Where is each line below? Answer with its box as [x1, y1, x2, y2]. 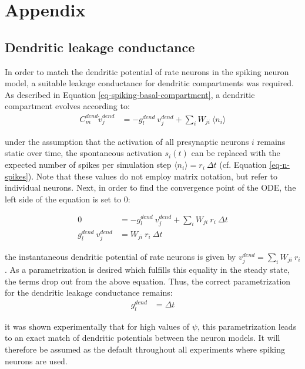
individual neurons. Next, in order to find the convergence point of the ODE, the [5, 181, 296, 194]
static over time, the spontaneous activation [5, 147, 162, 159]
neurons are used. [5, 354, 68, 367]
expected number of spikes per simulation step [5, 158, 172, 171]
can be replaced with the [191, 147, 280, 159]
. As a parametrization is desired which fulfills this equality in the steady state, [5, 263, 290, 276]
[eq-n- [269, 158, 290, 171]
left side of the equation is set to [5, 192, 122, 205]
